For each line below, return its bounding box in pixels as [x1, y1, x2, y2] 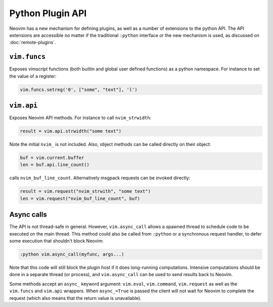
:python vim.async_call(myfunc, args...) [20, 251, 124, 257]
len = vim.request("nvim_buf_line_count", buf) [20, 196, 140, 201]
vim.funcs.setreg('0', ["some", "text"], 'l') [20, 87, 138, 92]
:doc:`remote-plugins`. [9, 40, 56, 46]
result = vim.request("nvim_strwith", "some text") [20, 188, 151, 195]
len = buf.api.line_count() [20, 162, 89, 168]
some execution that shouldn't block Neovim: [9, 238, 104, 244]
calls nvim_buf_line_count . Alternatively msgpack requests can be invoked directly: [9, 175, 191, 181]
